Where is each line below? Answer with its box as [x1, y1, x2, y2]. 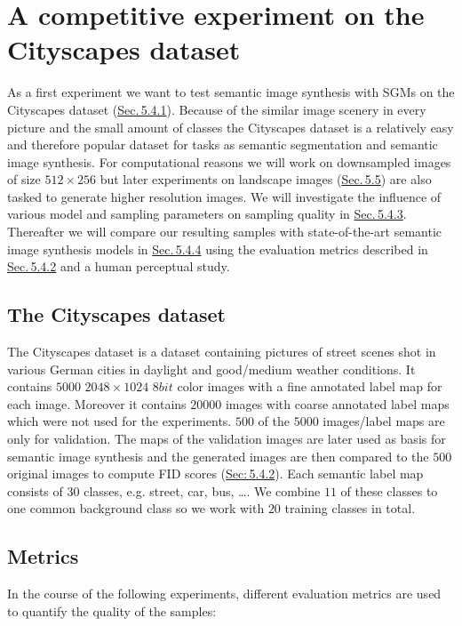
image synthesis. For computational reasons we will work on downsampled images [7, 152, 451, 171]
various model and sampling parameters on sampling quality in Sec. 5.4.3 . [7, 205, 407, 223]
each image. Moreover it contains [7, 394, 187, 413]
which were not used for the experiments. [7, 412, 232, 430]
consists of [7, 481, 63, 500]
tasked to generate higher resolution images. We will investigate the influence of [7, 187, 442, 205]
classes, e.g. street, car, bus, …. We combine [84, 481, 321, 500]
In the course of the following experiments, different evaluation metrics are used [7, 584, 442, 603]
